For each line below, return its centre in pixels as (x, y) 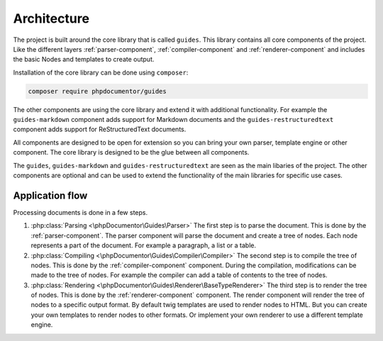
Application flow (50, 195)
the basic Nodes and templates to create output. (84, 60)
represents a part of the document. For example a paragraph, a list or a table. (144, 245)
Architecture (51, 18)
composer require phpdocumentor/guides (97, 91)
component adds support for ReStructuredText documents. (100, 129)
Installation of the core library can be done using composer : (101, 72)
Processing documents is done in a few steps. (81, 212)
